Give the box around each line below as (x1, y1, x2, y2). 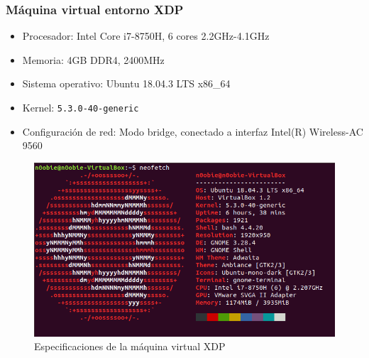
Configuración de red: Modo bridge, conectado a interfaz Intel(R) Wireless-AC (22, 124, 363, 139)
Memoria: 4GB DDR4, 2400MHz (22, 52, 165, 67)
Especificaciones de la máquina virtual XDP (34, 339, 226, 354)
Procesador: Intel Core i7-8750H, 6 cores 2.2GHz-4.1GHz (22, 28, 270, 43)
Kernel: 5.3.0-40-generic (22, 100, 139, 114)
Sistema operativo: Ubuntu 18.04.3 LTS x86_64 (22, 76, 231, 91)
